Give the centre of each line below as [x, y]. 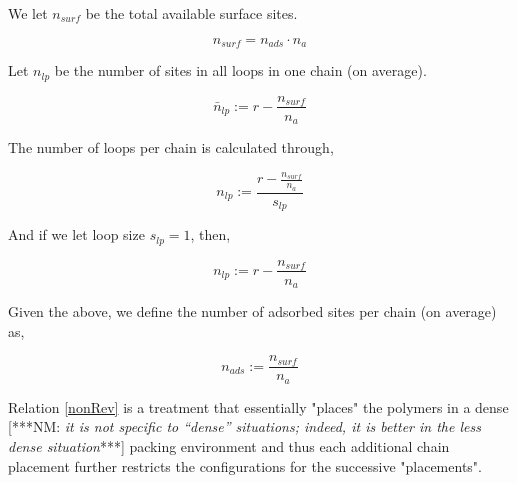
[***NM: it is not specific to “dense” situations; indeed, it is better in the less [244, 426]
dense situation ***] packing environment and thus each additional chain [229, 445]
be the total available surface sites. [191, 13]
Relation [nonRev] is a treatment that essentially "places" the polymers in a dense [258, 406]
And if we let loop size [76, 234]
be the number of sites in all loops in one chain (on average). [240, 70]
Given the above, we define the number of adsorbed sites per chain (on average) [252, 311]
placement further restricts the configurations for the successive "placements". [245, 465]
